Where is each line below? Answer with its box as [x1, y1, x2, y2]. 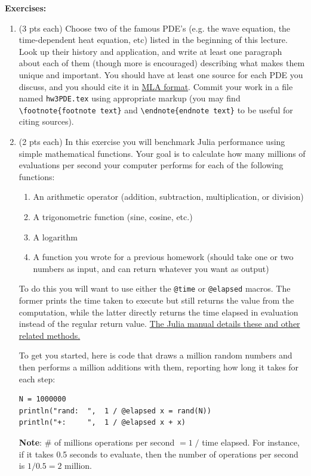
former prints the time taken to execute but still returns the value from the [19, 294, 294, 307]
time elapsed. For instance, [202, 436, 300, 448]
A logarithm [33, 230, 78, 243]
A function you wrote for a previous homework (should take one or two [33, 251, 294, 263]
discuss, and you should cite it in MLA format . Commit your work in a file [19, 80, 293, 92]
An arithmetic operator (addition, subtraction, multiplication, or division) [33, 190, 304, 203]
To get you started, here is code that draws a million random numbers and [19, 349, 292, 361]
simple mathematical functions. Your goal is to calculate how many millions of [19, 147, 306, 159]
